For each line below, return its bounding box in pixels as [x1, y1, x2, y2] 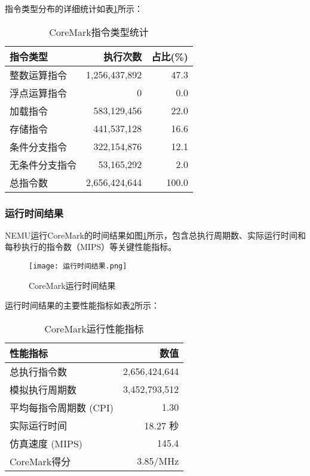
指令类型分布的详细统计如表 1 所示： [5, 2, 143, 14]
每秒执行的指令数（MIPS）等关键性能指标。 [5, 240, 177, 253]
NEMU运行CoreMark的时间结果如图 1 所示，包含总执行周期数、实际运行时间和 [5, 228, 306, 241]
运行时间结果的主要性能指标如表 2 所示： [5, 299, 159, 312]
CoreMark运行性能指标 [44, 321, 144, 335]
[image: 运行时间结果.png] [29, 262, 127, 270]
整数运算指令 [10, 68, 67, 82]
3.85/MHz [137, 454, 179, 468]
